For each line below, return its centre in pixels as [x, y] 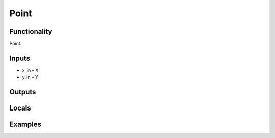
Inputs [20, 58]
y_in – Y [30, 77]
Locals [20, 108]
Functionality [31, 31]
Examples [25, 125]
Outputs [23, 92]
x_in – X [30, 70]
